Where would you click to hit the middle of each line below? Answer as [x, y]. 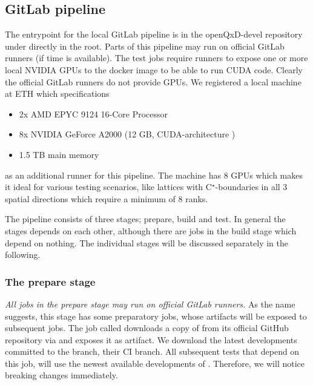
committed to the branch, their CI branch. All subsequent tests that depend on [152, 351]
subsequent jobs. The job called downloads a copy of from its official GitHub [147, 328]
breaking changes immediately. [61, 375]
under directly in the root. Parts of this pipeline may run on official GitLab [145, 46]
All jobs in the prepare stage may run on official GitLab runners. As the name [150, 304]
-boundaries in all [248, 187]
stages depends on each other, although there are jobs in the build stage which [151, 230]
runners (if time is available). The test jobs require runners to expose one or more [156, 58]
